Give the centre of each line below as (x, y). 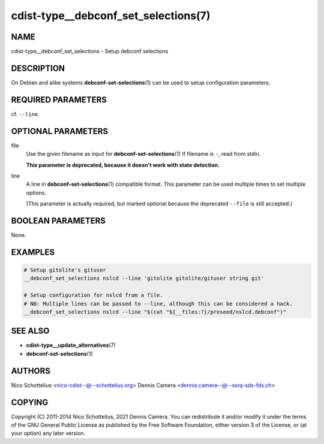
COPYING (30, 402)
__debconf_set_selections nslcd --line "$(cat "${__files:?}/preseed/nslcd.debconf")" (155, 312)
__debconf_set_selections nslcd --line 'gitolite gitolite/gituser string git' (144, 278)
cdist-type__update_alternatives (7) (71, 345)
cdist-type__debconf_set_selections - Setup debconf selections (90, 52)
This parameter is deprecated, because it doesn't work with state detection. (123, 165)
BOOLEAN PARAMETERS (58, 221)
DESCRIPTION (38, 68)
